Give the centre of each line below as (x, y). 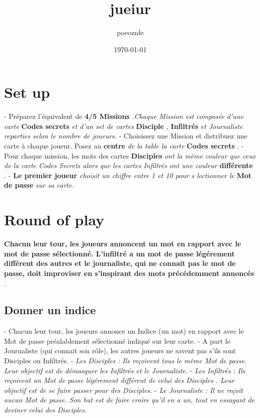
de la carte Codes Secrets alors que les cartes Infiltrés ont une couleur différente (128, 165)
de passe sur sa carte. (39, 185)
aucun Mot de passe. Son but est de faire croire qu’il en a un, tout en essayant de (129, 400)
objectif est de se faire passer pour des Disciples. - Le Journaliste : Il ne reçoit (123, 390)
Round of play (54, 220)
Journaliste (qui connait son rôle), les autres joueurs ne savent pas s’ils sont (120, 351)
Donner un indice (50, 310)
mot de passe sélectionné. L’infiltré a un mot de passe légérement (119, 253)
